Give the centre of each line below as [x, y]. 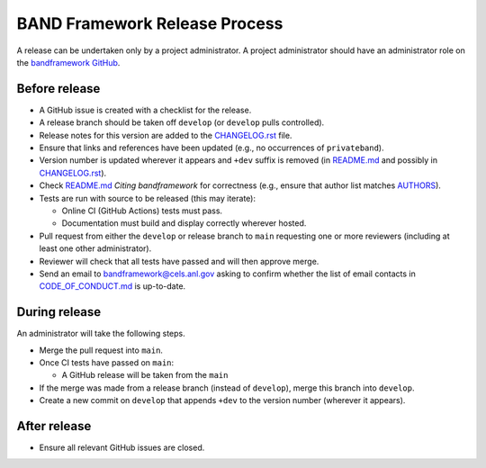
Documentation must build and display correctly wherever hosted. [184, 223]
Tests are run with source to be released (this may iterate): [148, 198]
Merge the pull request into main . [101, 350]
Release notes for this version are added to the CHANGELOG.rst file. [166, 135]
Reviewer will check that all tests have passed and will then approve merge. [179, 261]
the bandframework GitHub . [68, 62]
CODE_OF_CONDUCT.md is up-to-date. [112, 286]
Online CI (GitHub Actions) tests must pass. [142, 211]
